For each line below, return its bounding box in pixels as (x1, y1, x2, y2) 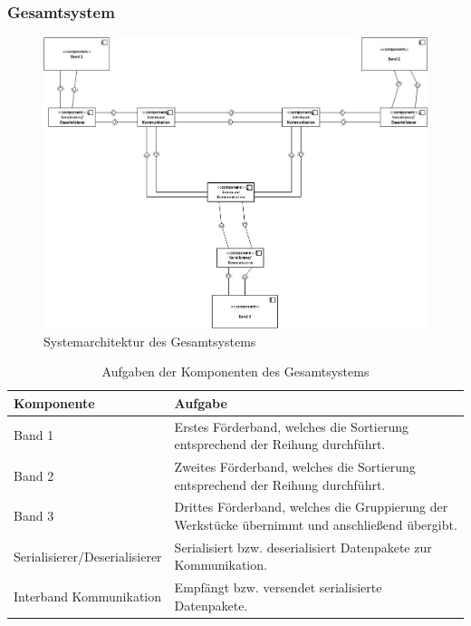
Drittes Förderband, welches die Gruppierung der (174, 497, 448, 516)
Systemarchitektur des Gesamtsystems (43, 331, 256, 350)
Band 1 (14, 425, 54, 445)
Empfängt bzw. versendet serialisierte (174, 578, 382, 597)
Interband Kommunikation (14, 587, 162, 606)
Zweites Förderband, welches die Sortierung (174, 456, 416, 475)
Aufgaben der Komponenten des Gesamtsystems (101, 362, 370, 381)
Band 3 (14, 506, 54, 525)
